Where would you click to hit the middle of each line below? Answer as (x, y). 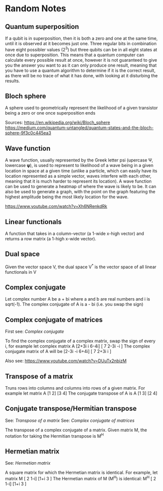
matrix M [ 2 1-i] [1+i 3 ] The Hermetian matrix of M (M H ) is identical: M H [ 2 (81, 478)
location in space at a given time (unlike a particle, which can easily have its (81, 171)
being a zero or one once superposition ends (50, 113)
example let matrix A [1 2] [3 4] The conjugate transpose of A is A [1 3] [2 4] (81, 393)
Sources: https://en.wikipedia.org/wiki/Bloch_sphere (58, 122)
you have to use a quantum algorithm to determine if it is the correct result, (80, 70)
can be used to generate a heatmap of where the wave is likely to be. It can (81, 187)
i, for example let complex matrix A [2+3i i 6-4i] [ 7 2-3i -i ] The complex (78, 346)
